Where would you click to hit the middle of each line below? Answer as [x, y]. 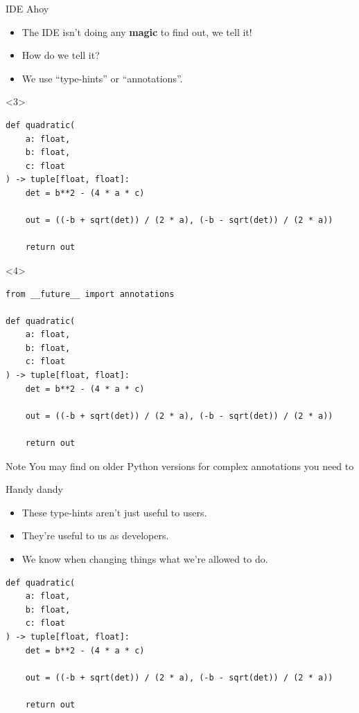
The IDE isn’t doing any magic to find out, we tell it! [137, 31]
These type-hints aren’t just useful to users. [114, 512]
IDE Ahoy [27, 8]
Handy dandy [34, 489]
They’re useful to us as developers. [95, 535]
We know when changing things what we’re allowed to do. [145, 559]
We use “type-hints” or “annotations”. [102, 78]
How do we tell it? [61, 55]
